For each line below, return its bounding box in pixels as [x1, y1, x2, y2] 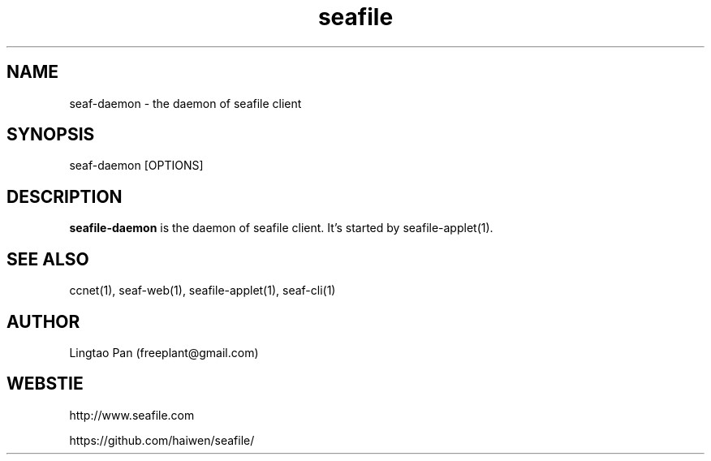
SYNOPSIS [6, 124, 95, 145]
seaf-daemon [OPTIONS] [69, 158, 204, 173]
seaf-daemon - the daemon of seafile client [69, 96, 302, 110]
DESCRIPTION [6, 186, 123, 207]
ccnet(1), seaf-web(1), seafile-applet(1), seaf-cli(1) [69, 283, 336, 298]
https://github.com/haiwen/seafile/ [69, 433, 255, 447]
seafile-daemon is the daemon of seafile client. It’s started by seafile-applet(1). [69, 221, 493, 235]
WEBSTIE [6, 373, 84, 394]
